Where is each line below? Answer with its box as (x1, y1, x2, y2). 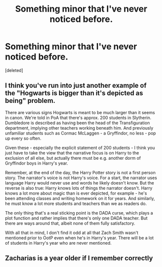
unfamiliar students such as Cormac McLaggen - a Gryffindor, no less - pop (5, 130, 156, 136)
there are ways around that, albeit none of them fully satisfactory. (5, 220, 135, 226)
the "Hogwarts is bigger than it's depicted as (5, 89, 144, 98)
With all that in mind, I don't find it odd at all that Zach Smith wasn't (5, 230, 139, 235)
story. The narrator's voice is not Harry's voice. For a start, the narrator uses (5, 175, 157, 181)
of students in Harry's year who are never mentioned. (5, 240, 112, 246)
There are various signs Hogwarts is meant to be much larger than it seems (5, 109, 155, 115)
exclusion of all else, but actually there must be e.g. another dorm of (5, 155, 141, 161)
